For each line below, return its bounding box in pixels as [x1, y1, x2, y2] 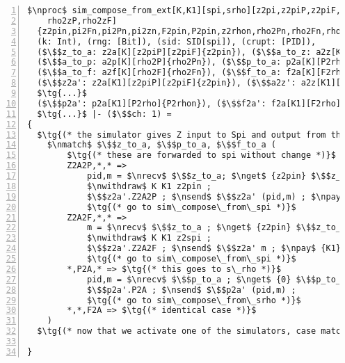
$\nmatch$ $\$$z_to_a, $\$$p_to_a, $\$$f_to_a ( [47, 140, 276, 150]
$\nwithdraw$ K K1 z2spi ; [86, 233, 211, 243]
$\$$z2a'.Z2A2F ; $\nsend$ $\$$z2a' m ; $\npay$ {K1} [86, 243, 342, 254]
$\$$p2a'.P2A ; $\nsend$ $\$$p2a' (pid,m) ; [86, 284, 296, 295]
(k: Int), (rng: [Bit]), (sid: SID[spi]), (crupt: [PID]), [37, 36, 316, 47]
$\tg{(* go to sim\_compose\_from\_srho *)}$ [86, 295, 301, 305]
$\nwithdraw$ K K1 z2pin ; [86, 181, 211, 191]
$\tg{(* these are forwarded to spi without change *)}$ [67, 150, 336, 161]
